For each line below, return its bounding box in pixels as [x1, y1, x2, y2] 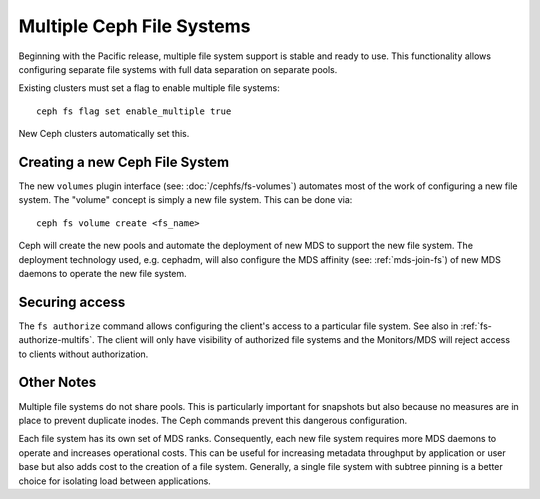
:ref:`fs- [460, 320, 492, 332]
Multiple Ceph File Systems [18, 15, 251, 37]
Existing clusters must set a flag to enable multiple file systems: [18, 82, 280, 94]
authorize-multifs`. [18, 334, 95, 346]
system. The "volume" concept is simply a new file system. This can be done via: [18, 194, 353, 206]
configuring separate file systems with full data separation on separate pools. [18, 63, 338, 75]
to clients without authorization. [18, 348, 149, 360]
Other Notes [18, 374, 97, 391]
